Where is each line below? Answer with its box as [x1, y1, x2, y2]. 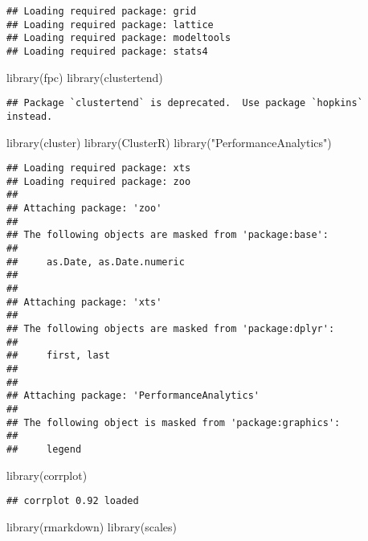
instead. [6, 110, 53, 122]
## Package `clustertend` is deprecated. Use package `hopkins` [6, 97, 363, 109]
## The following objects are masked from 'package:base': [6, 229, 329, 241]
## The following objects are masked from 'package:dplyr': [6, 323, 335, 334]
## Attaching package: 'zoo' [6, 203, 162, 215]
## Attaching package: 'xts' [6, 296, 162, 308]
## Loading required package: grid [6, 6, 197, 17]
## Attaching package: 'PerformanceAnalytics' [6, 390, 260, 402]
